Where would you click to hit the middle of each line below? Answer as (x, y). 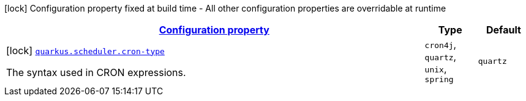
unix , (436, 69)
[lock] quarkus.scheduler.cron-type (85, 50)
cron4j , (441, 44)
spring (439, 79)
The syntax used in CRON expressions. (96, 72)
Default (503, 30)
